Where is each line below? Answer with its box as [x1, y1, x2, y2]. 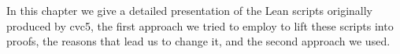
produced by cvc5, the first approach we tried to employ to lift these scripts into [6, 17, 394, 34]
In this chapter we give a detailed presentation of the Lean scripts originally [6, 2, 372, 18]
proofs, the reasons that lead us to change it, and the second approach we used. [6, 33, 391, 49]
